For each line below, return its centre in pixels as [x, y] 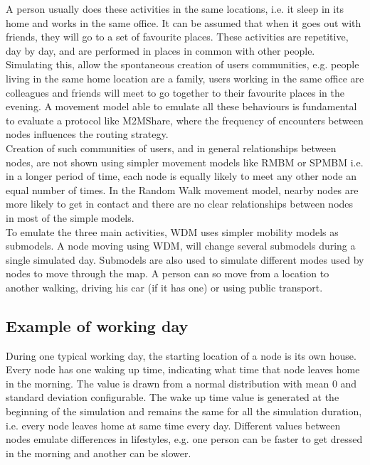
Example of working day [97, 325]
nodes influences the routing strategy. [87, 134]
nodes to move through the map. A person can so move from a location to [168, 273]
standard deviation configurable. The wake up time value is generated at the [173, 397]
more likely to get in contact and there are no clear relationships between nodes [180, 204]
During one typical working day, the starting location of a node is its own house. [181, 355]
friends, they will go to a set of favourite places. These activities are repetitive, [177, 37]
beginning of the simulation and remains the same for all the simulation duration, [184, 411]
